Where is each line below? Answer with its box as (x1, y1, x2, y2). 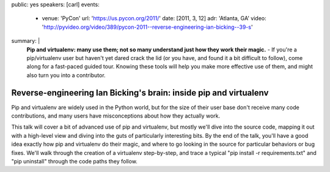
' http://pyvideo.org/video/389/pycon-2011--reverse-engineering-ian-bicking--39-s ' (42, 23, 253, 31)
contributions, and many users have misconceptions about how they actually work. (11, 112, 221, 119)
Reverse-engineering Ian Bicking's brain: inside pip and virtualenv (11, 88, 269, 98)
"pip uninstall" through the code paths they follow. (11, 157, 137, 165)
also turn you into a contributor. (26, 71, 106, 79)
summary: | (11, 37, 40, 45)
